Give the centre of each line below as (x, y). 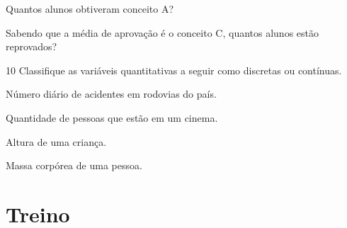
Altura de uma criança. (56, 141)
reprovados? (32, 46)
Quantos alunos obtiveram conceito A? (90, 8)
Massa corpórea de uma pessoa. (74, 165)
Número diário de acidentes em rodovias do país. (111, 94)
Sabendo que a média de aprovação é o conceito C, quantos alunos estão (163, 32)
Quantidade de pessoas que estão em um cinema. (112, 117)
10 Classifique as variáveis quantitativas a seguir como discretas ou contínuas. (174, 70)
